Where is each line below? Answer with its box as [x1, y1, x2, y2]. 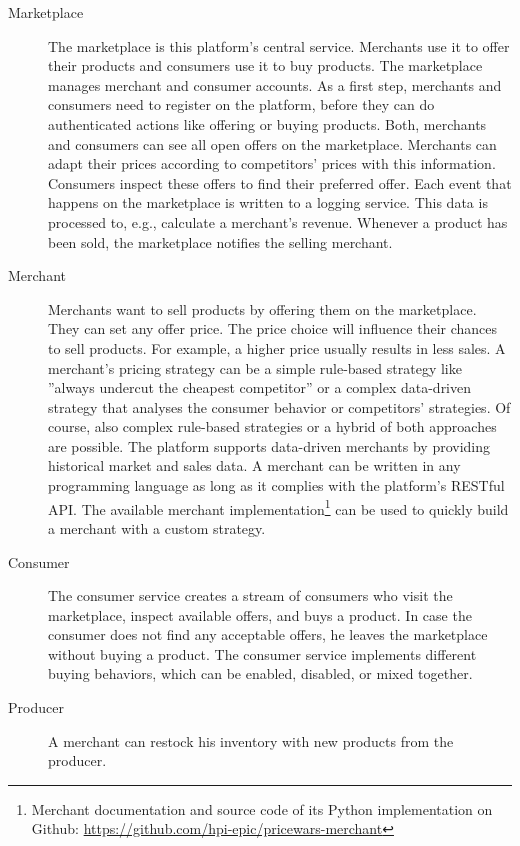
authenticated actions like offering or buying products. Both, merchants [48, 113, 487, 134]
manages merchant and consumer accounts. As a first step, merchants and [48, 74, 502, 95]
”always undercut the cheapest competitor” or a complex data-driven [48, 377, 472, 398]
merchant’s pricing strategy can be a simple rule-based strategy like [48, 357, 462, 378]
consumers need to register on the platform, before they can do [48, 94, 435, 115]
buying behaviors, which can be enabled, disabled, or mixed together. [48, 663, 473, 684]
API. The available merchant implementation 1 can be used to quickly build [48, 495, 509, 519]
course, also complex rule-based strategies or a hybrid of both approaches [48, 416, 497, 437]
